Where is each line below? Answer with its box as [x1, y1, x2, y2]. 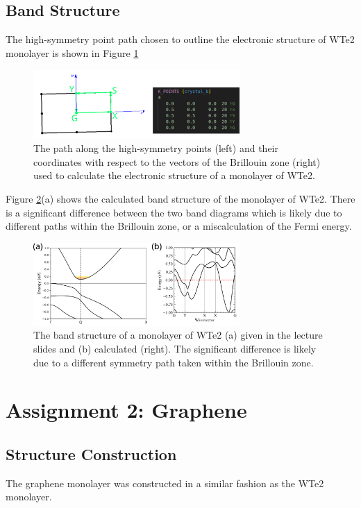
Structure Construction [6, 443, 177, 465]
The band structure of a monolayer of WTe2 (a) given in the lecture [33, 328, 323, 342]
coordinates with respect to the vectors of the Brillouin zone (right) [33, 154, 321, 169]
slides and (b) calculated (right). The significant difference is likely [33, 341, 317, 356]
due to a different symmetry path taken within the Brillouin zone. [33, 355, 314, 369]
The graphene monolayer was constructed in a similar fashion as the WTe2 [6, 475, 324, 490]
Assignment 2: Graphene [6, 396, 247, 424]
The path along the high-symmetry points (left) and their [33, 141, 278, 155]
